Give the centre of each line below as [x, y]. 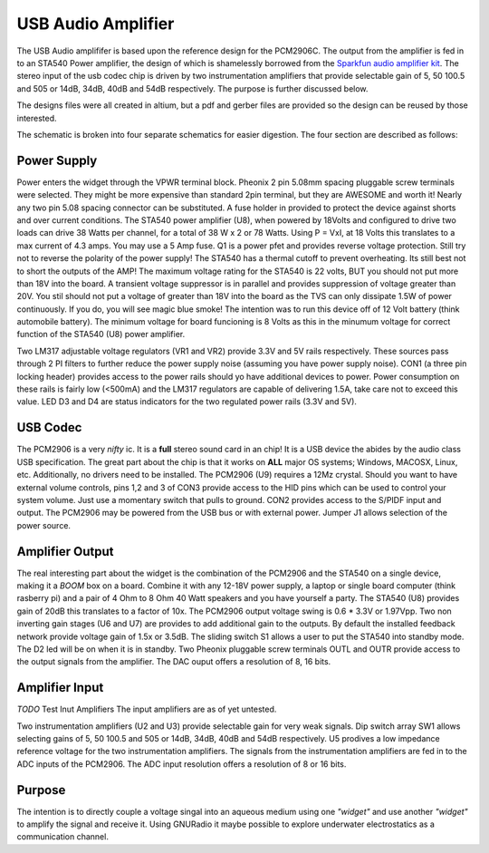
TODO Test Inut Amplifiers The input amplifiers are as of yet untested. [147, 709]
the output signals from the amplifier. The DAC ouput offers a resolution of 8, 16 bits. [174, 662]
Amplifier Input [60, 688]
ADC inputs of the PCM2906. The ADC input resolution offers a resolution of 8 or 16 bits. [182, 764]
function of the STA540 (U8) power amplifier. [101, 334]
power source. [44, 525]
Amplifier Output [65, 552]
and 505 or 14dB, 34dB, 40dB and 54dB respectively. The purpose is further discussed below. [192, 88]
